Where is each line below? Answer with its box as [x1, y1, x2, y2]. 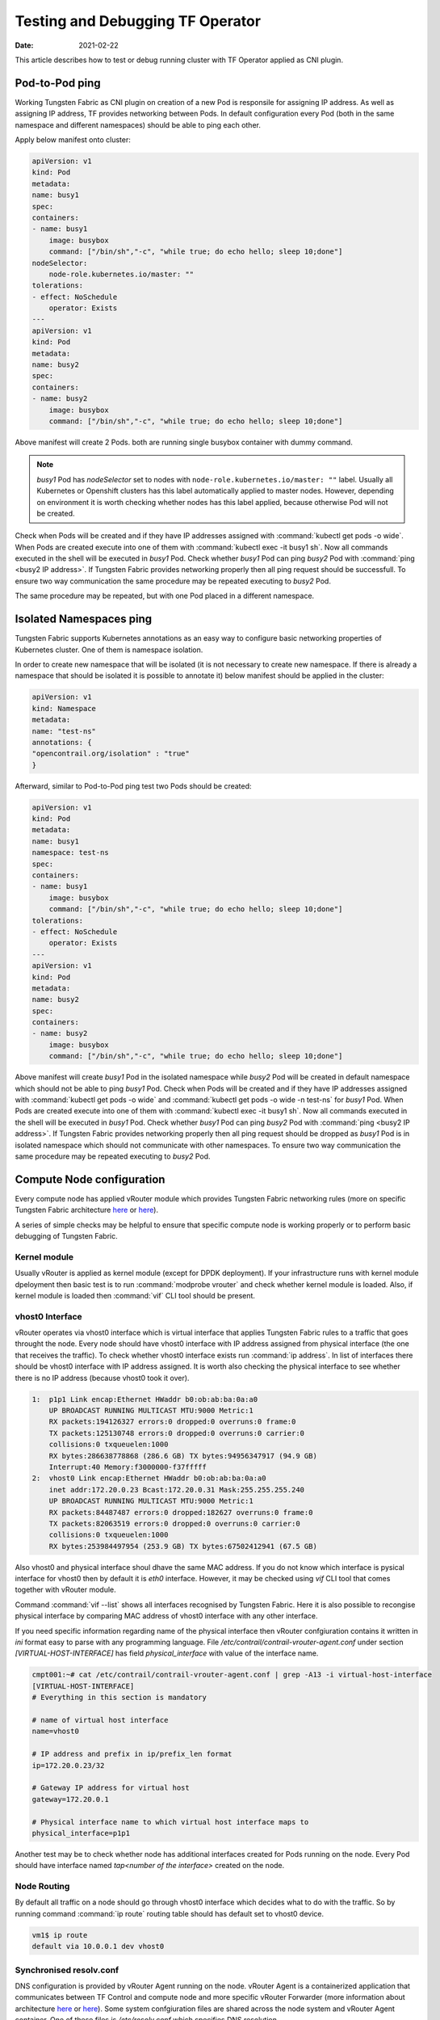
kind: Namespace [31, 704, 97, 713]
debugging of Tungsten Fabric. [15, 1231, 118, 1241]
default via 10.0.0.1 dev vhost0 [31, 1942, 165, 1951]
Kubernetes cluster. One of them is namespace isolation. [15, 645, 203, 654]
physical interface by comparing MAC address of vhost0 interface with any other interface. [15, 1611, 318, 1621]
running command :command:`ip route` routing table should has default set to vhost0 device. [15, 1908, 325, 1918]
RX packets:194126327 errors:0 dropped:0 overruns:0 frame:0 [48, 1417, 296, 1426]
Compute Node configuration [15, 1172, 166, 1186]
